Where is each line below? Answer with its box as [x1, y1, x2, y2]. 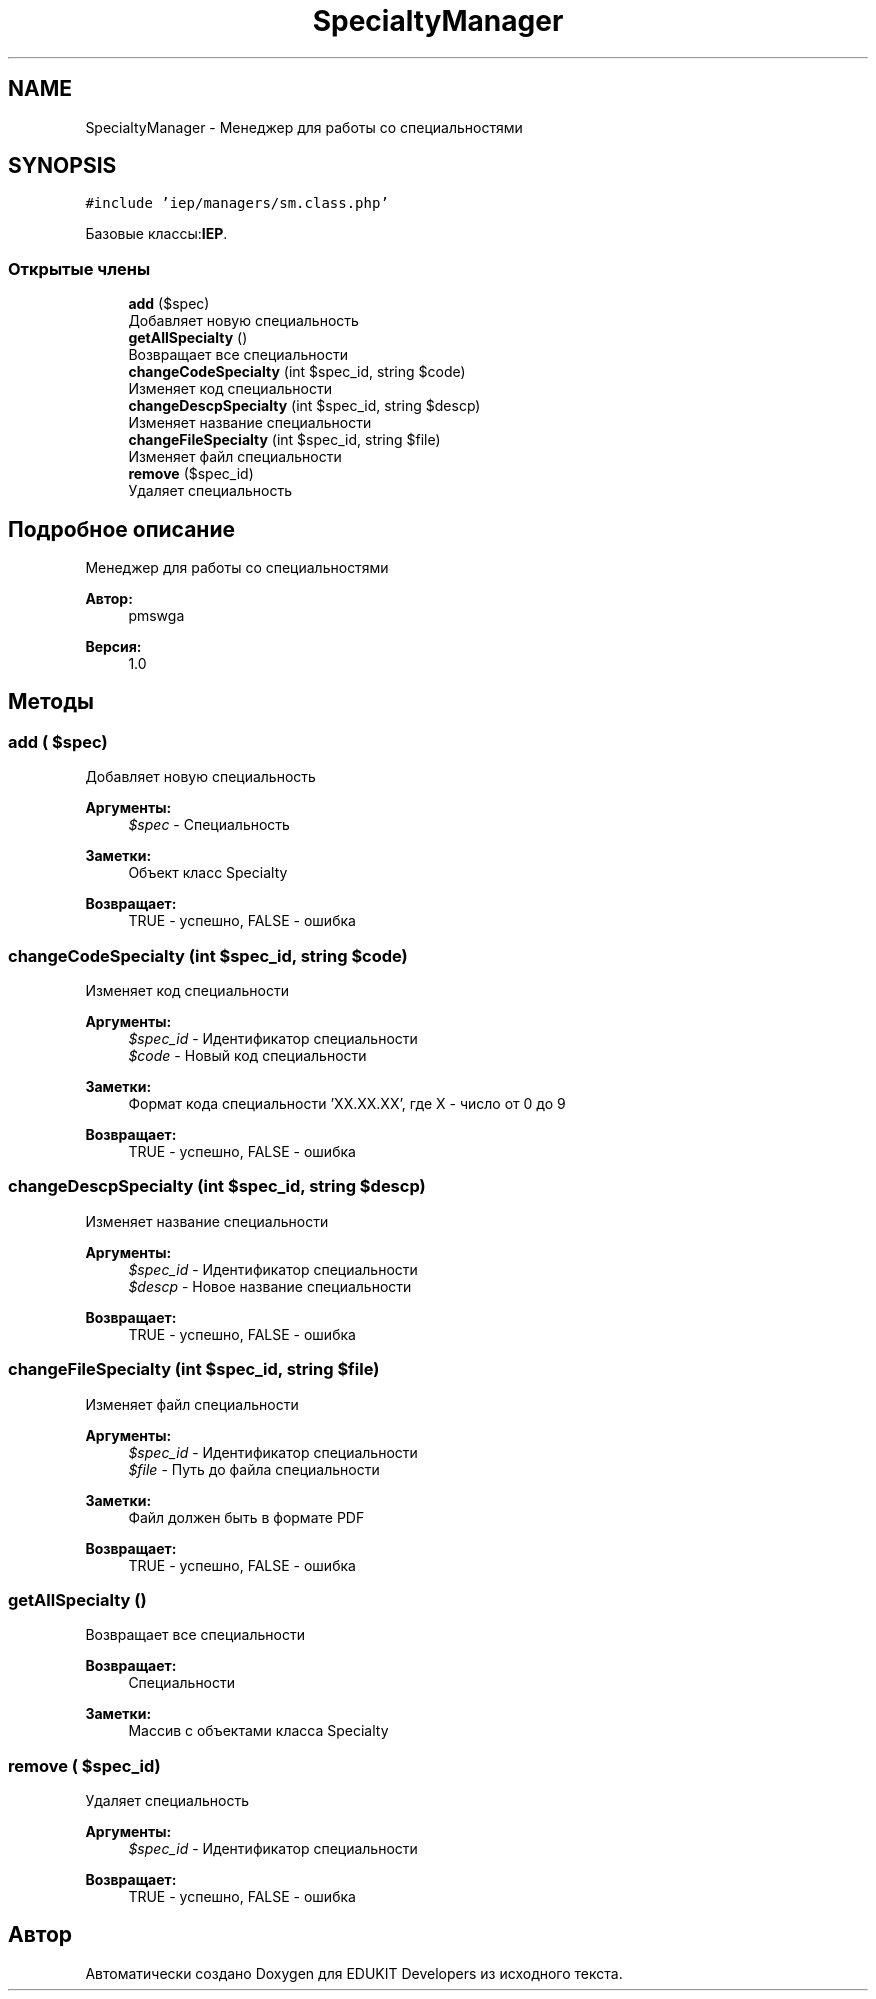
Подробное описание [8, 516, 235, 542]
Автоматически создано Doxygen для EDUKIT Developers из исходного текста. [85, 1964, 623, 1982]
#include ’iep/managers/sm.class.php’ [85, 195, 389, 212]
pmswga [128, 607, 185, 625]
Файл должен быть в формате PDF [128, 1508, 365, 1526]
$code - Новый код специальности [128, 1047, 367, 1064]
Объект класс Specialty [128, 864, 288, 882]
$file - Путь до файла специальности [128, 1460, 380, 1478]
